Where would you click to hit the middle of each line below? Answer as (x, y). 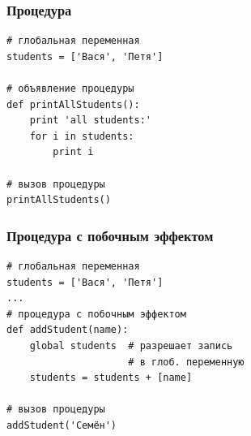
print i (73, 152)
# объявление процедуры (70, 88)
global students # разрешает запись (131, 345)
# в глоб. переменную (186, 362)
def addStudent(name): (68, 330)
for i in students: (82, 136)
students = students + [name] (111, 378)
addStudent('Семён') (62, 425)
